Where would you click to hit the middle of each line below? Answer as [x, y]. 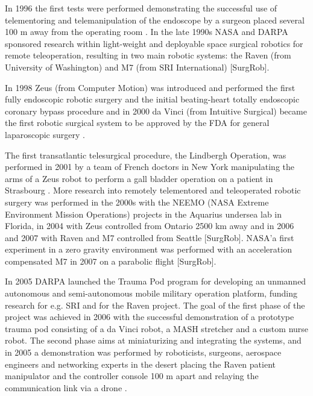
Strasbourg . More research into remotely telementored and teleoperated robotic [153, 190]
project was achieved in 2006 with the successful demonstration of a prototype [150, 317]
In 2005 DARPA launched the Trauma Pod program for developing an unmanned [156, 281]
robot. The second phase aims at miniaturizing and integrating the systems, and [153, 340]
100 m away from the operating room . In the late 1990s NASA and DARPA [147, 32]
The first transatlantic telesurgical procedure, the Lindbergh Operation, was [146, 155]
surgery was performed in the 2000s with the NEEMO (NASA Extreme [137, 202]
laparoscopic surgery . [45, 134]
